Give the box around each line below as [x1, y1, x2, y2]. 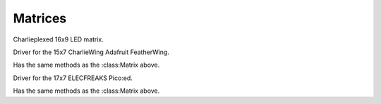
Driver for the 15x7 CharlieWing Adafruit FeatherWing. [13, 48, 169, 56]
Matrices [13, 11, 67, 26]
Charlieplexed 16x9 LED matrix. [13, 35, 104, 44]
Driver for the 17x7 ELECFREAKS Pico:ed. [13, 74, 133, 82]
